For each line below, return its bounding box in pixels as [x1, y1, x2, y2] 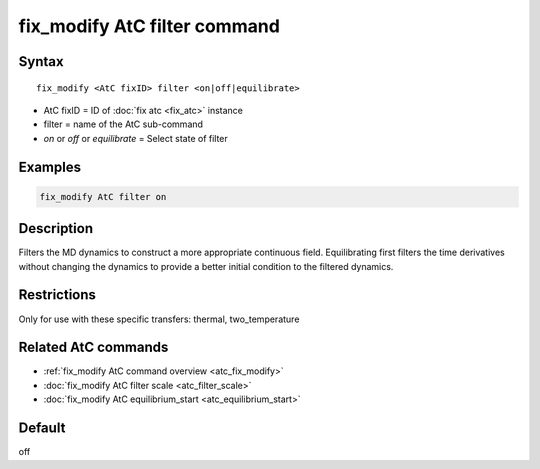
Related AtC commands [18, 339, 169, 356]
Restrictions [18, 286, 97, 304]
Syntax [18, 53, 64, 70]
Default [18, 420, 66, 437]
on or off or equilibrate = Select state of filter [43, 132, 229, 144]
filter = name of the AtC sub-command [43, 118, 204, 130]
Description [18, 220, 94, 237]
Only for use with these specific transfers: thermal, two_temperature [18, 313, 300, 325]
